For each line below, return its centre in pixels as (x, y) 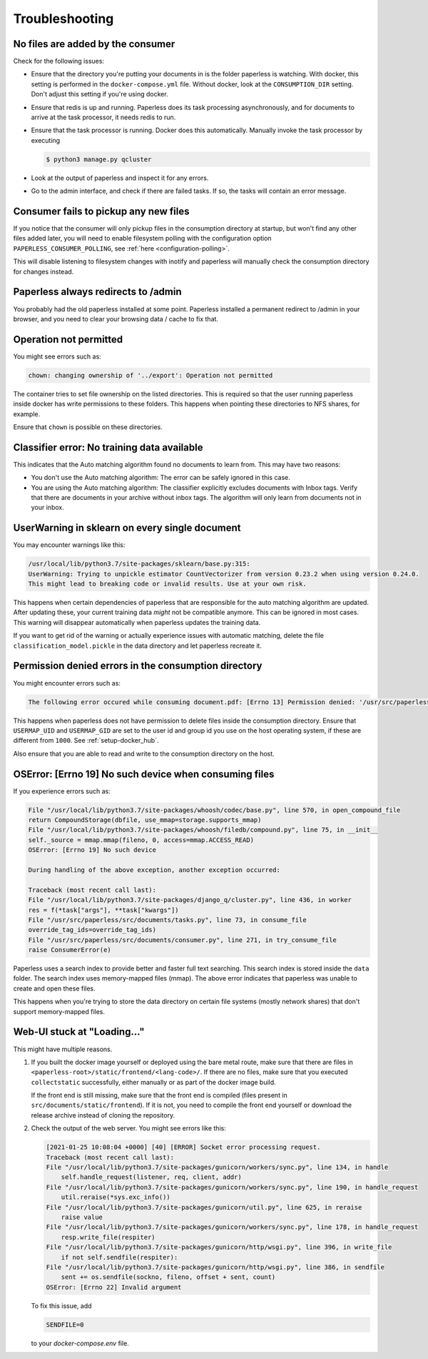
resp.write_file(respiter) (108, 1237)
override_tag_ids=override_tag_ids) (92, 930)
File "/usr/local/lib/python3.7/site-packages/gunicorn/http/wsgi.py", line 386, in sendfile (215, 1267)
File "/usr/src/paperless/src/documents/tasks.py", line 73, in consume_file (167, 920)
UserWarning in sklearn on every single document (127, 528)
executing (46, 140)
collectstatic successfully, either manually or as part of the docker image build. (153, 1082)
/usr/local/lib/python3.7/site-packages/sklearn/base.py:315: (139, 564)
